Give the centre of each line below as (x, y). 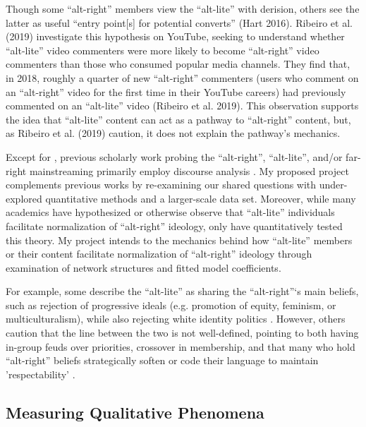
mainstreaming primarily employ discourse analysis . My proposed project (189, 170)
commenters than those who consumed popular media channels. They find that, (178, 64)
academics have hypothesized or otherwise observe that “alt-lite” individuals (170, 212)
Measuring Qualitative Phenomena (135, 412)
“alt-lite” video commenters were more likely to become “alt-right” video (163, 50)
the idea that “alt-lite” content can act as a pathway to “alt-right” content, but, (178, 119)
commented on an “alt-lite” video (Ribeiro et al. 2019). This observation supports (182, 106)
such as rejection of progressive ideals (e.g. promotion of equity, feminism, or (171, 305)
